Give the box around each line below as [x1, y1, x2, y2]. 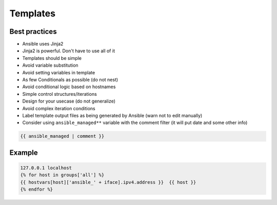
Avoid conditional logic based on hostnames [22, 84, 116, 90]
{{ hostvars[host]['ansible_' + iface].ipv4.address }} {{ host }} [20, 179, 196, 185]
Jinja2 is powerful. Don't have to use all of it [22, 48, 115, 54]
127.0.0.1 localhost [20, 165, 72, 171]
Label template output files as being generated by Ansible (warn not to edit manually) [22, 112, 203, 118]
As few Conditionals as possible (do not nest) [22, 77, 118, 83]
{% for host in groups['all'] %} [20, 172, 105, 178]
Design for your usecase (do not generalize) [22, 98, 115, 105]
